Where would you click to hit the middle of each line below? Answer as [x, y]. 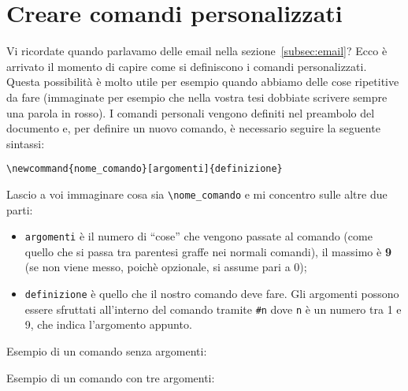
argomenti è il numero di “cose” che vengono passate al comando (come [198, 236]
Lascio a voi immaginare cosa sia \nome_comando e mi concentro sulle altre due [197, 194]
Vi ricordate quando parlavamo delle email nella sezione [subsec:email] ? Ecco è [197, 51]
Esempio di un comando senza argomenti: [107, 350]
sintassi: [26, 143]
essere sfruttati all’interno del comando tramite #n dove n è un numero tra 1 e [213, 309]
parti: [20, 209]
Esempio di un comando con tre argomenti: [111, 377]
